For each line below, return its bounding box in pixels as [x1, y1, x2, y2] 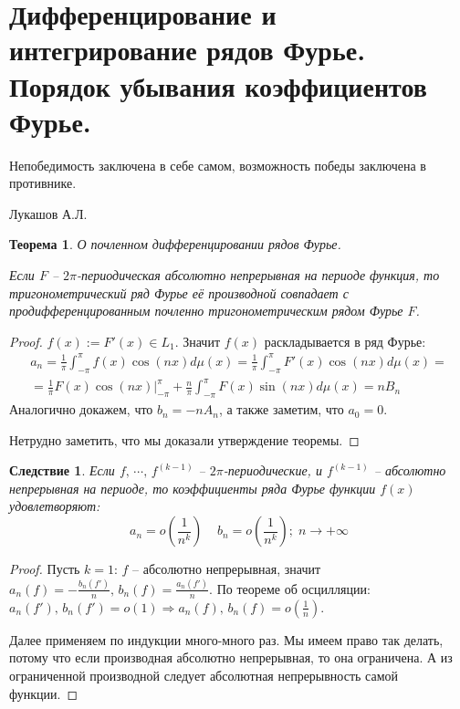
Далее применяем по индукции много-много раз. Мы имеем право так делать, [9, 630, 444, 649]
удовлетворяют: [9, 496, 100, 516]
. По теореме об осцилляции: [209, 579, 371, 598]
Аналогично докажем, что [9, 400, 153, 419]
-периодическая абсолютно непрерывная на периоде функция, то [77, 266, 440, 285]
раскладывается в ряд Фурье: [264, 331, 426, 350]
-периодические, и [223, 461, 322, 480]
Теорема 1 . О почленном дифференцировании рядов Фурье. [9, 235, 341, 254]
